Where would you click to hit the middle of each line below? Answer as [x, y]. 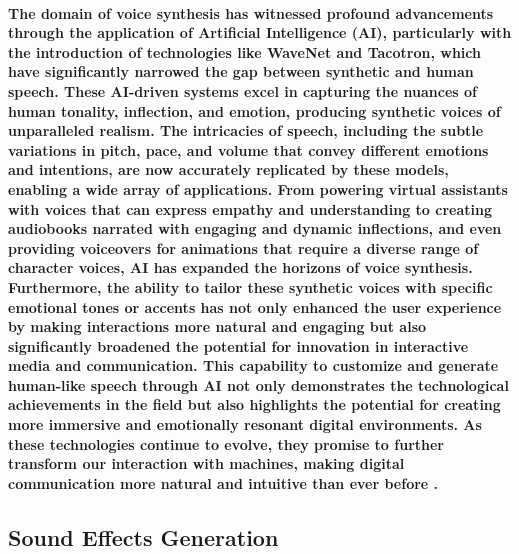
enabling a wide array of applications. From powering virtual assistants [258, 188]
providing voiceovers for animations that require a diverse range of [243, 247]
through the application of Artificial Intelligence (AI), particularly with [260, 32]
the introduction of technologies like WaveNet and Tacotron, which [244, 51]
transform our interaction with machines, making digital [206, 463]
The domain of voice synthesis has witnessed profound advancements [251, 12]
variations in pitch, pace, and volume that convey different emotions [248, 149]
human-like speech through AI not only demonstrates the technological [258, 384]
